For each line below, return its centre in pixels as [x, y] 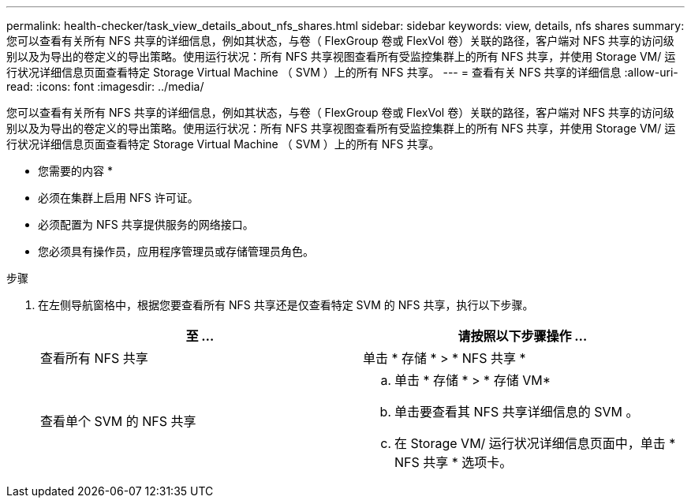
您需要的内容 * [75, 171]
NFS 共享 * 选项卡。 [454, 462]
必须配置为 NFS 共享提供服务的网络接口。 [146, 224]
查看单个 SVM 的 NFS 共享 [118, 421]
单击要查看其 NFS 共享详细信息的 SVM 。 [517, 412]
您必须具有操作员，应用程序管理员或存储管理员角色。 [176, 251]
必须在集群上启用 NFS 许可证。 [118, 198]
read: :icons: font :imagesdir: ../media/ [105, 86]
